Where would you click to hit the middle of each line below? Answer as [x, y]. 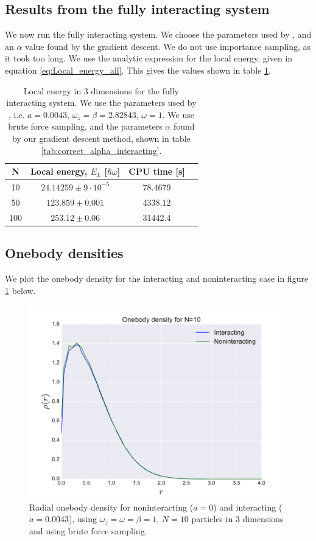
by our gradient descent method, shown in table [101, 138]
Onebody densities [64, 253]
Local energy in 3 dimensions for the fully [101, 90]
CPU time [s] [157, 171]
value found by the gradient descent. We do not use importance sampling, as [168, 46]
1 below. [20, 290]
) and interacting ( [248, 507]
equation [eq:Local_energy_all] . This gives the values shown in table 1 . [138, 70]
